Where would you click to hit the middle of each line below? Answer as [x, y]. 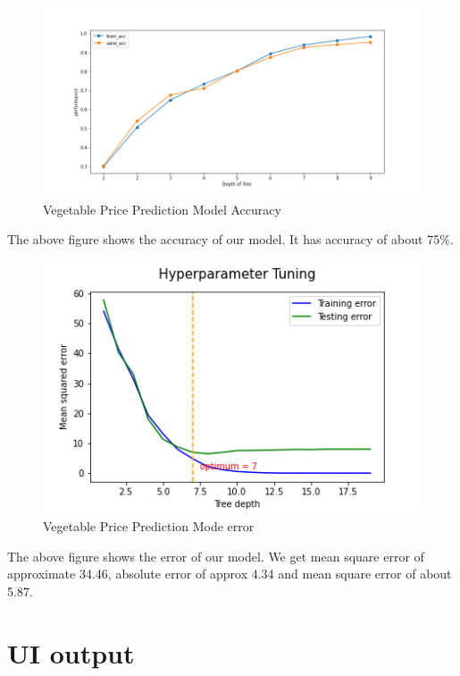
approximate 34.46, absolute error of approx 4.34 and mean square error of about [230, 574]
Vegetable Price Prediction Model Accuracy [162, 209]
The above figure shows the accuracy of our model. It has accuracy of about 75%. [230, 239]
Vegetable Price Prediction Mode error [149, 526]
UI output [71, 652]
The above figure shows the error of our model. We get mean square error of [216, 556]
